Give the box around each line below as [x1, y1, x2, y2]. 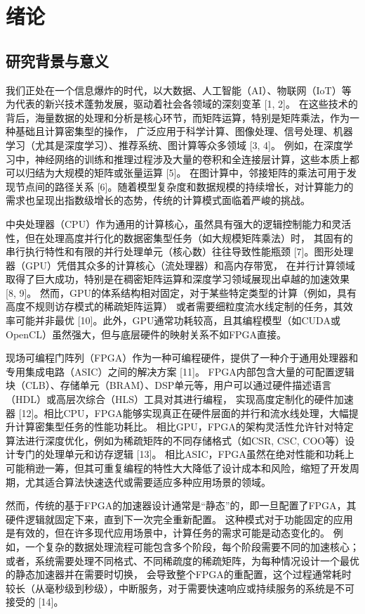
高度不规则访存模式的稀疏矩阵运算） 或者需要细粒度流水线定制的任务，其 [6, 299, 343, 314]
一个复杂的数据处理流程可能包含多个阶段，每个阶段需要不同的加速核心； [25, 539, 359, 554]
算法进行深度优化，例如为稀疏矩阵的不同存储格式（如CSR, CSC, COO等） [6, 433, 345, 447]
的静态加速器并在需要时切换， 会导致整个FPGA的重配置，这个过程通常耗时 [6, 567, 352, 582]
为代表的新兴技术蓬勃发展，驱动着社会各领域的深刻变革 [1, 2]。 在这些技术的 [6, 96, 358, 111]
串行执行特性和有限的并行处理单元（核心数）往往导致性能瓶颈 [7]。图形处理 [6, 244, 354, 259]
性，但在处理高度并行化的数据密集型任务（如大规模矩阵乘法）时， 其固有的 [6, 230, 353, 245]
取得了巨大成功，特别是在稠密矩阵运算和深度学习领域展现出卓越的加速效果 [6, 271, 350, 286]
